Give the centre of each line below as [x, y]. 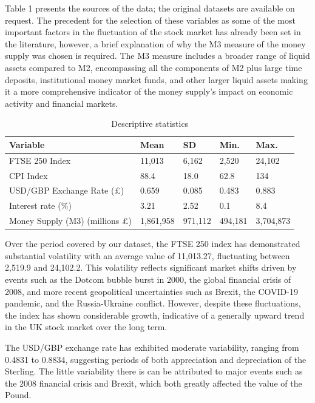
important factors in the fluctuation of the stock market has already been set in [153, 32]
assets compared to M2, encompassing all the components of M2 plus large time [154, 67]
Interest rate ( [35, 205]
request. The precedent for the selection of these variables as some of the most [150, 20]
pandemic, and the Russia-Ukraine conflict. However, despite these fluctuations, [153, 303]
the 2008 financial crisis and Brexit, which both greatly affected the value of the [154, 383]
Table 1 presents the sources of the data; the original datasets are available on [150, 8]
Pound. [18, 395]
